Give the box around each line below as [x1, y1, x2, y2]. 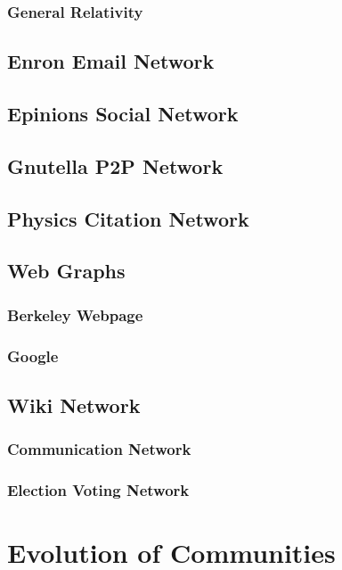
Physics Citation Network [7, 204, 249, 232]
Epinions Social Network [7, 100, 239, 128]
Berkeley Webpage [7, 303, 143, 326]
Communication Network [7, 438, 191, 460]
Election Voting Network [7, 478, 190, 500]
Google [7, 344, 59, 367]
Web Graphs [7, 257, 126, 285]
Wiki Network [7, 391, 141, 418]
